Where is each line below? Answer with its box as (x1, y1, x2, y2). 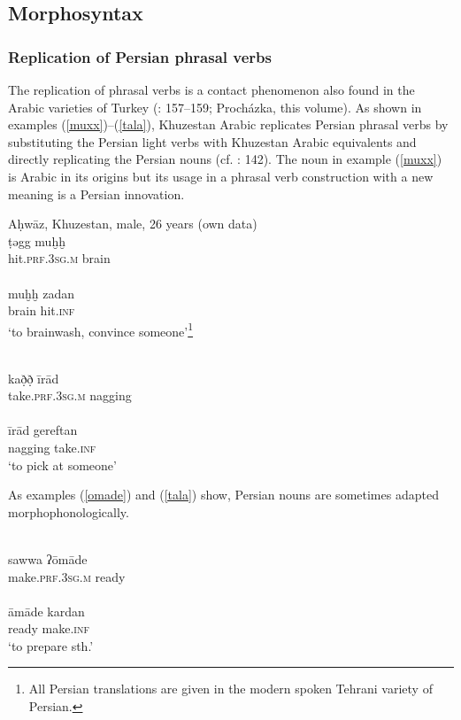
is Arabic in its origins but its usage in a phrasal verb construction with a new (8, 166, 434, 185)
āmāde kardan (8, 601, 85, 620)
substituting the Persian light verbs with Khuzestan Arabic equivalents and (8, 132, 417, 151)
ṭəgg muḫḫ (8, 231, 65, 250)
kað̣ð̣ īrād (8, 368, 59, 387)
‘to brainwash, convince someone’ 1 (8, 319, 194, 340)
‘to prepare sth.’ (8, 636, 94, 654)
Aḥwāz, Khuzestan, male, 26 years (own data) (8, 214, 257, 233)
